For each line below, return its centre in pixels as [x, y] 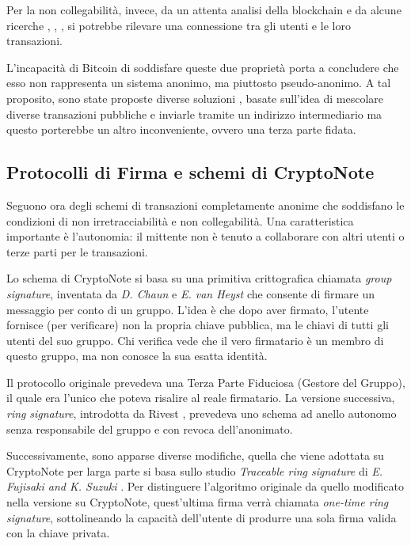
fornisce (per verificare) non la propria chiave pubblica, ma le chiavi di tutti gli [198, 325]
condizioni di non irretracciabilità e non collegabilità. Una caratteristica [180, 220]
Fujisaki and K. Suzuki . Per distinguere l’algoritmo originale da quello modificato [205, 486]
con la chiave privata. [58, 533]
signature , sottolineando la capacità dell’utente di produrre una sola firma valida [202, 517]
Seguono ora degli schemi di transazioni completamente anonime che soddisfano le [205, 205]
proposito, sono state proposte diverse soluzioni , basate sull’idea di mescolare [195, 98]
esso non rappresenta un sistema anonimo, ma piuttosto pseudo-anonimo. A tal [199, 83]
